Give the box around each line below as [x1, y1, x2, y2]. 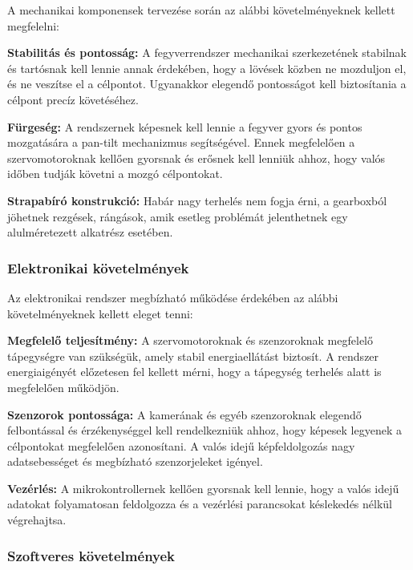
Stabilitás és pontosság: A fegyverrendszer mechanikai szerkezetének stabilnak [7, 44, 407, 61]
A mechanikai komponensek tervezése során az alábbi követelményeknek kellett [7, 2, 395, 18]
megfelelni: [7, 17, 59, 34]
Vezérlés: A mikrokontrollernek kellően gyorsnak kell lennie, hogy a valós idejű [7, 479, 399, 496]
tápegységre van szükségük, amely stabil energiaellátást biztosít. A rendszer [7, 347, 379, 364]
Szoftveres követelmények [7, 545, 176, 565]
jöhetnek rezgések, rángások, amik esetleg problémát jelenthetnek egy [7, 208, 348, 224]
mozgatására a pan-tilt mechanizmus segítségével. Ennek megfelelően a [7, 134, 355, 151]
